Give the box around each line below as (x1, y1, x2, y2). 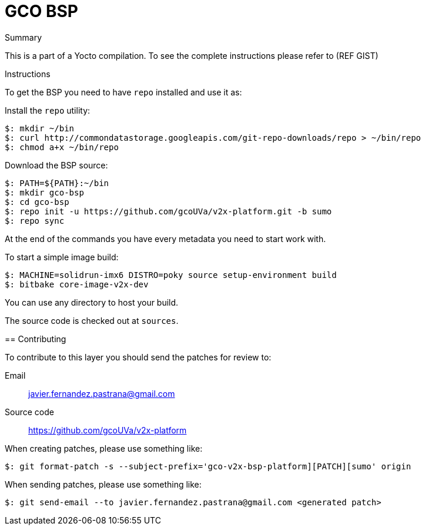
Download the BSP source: (5, 160, 108, 170)
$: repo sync (5, 216, 65, 226)
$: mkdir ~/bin (5, 123, 75, 133)
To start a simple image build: (5, 251, 119, 262)
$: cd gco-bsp (5, 197, 69, 207)
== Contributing (5, 333, 66, 344)
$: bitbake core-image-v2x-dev (5, 279, 149, 289)
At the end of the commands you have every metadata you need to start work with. (5, 233, 326, 244)
